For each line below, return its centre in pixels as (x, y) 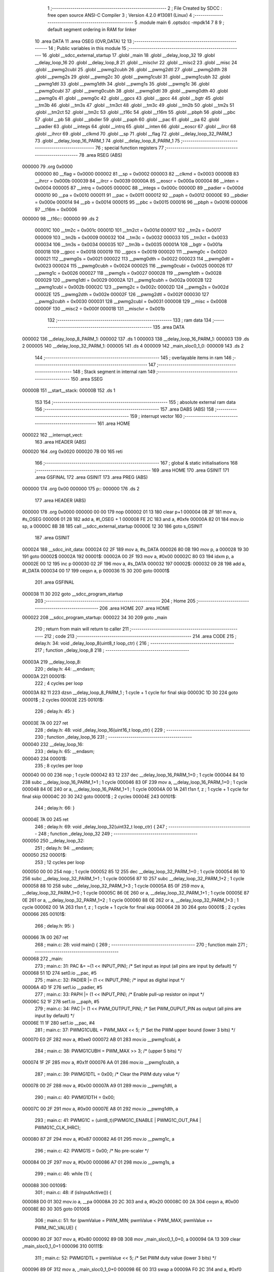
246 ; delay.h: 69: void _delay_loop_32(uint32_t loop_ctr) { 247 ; (101, 826)
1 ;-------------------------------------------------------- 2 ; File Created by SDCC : (135, 8)
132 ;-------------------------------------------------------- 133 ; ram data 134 (129, 320)
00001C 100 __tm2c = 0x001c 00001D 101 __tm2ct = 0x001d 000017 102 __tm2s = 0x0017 (128, 230)
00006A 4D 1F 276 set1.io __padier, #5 (62, 987)
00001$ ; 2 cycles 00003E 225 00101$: (63, 700)
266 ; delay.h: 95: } (55, 926)
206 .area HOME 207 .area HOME (134, 608)
